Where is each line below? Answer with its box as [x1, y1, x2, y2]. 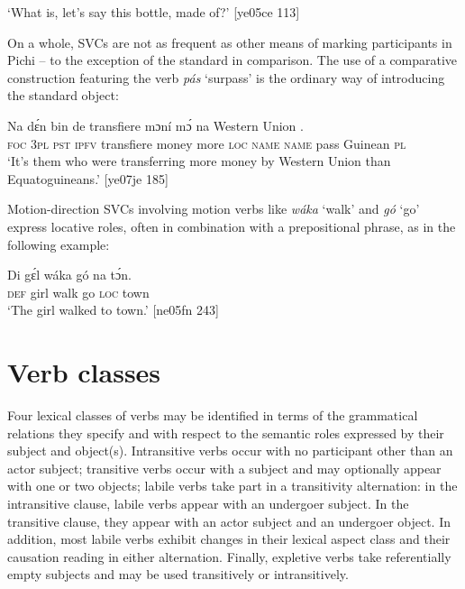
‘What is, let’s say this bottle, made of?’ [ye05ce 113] [7, 3, 300, 21]
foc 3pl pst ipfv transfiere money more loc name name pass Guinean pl [7, 133, 406, 152]
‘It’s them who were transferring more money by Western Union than [7, 152, 391, 170]
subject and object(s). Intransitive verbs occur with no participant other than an [7, 441, 453, 460]
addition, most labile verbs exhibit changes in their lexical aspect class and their [7, 529, 451, 548]
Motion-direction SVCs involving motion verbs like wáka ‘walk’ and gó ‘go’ [7, 199, 420, 218]
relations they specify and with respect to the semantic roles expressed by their [7, 423, 444, 442]
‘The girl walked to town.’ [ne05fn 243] [7, 300, 219, 319]
